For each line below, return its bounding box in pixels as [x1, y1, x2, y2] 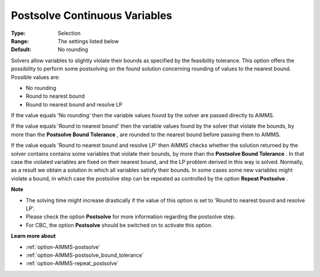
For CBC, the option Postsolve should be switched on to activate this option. [25, 221, 213, 228]
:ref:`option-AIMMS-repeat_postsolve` [25, 260, 119, 267]
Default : [11, 46, 32, 53]
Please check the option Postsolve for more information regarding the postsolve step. [25, 213, 236, 220]
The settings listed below [57, 37, 119, 44]
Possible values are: [11, 73, 60, 80]
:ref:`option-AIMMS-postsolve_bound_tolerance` [25, 252, 145, 259]
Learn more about [11, 233, 56, 240]
